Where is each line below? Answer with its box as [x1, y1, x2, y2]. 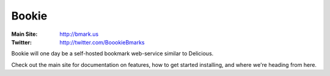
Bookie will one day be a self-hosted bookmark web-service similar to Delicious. [11, 50, 214, 57]
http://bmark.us [59, 30, 99, 38]
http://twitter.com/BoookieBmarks [59, 38, 145, 46]
